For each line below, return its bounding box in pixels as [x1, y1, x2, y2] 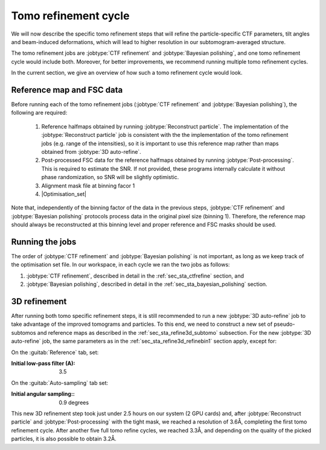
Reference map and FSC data [11, 84, 123, 95]
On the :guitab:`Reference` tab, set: [11, 349, 99, 356]
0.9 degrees [59, 399, 89, 406]
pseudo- [273, 320, 295, 328]
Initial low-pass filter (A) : [11, 360, 75, 367]
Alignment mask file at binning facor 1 [41, 182, 135, 189]
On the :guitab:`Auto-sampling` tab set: [11, 379, 109, 386]
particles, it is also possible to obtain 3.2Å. [11, 435, 117, 443]
